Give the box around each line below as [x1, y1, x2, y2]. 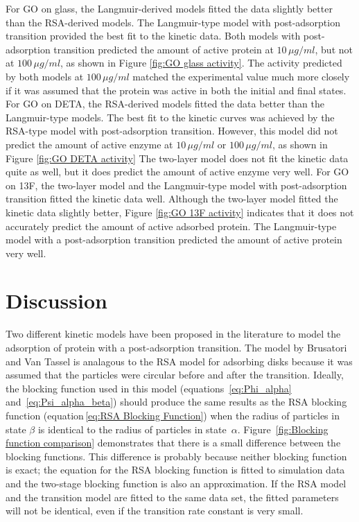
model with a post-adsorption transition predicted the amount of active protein [6, 232, 342, 247]
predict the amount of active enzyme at [6, 137, 173, 151]
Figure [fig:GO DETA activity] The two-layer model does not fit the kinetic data [6, 150, 349, 165]
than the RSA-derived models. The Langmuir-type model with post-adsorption [6, 15, 340, 29]
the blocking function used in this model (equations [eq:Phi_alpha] [6, 381, 292, 395]
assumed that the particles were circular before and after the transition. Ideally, [6, 367, 344, 382]
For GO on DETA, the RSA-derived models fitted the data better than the [6, 96, 324, 111]
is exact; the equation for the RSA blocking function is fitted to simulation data [6, 462, 345, 477]
